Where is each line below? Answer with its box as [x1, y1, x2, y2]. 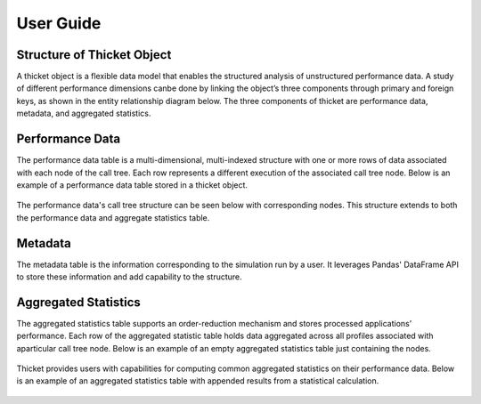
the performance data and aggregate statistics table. [16, 212, 210, 222]
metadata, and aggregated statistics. [16, 108, 151, 119]
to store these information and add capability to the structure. [16, 271, 242, 282]
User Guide [16, 13, 102, 33]
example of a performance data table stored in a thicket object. [16, 179, 249, 190]
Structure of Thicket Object [16, 47, 172, 62]
